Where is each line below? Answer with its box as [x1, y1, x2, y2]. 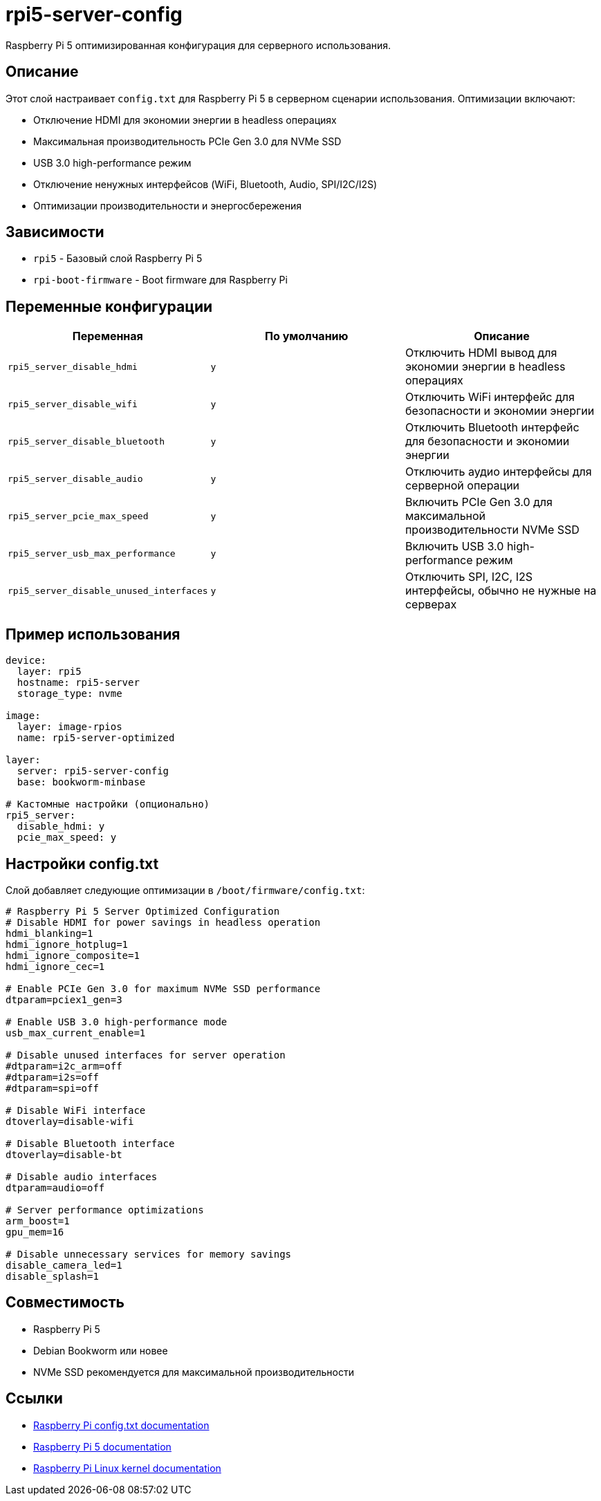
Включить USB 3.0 [405, 539, 504, 554]
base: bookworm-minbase [17, 776, 146, 788]
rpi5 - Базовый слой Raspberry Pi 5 [33, 252, 203, 265]
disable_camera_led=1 [6, 1259, 122, 1271]
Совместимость [6, 1294, 124, 1312]
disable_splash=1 [6, 1270, 99, 1282]
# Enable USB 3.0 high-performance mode [6, 1016, 228, 1027]
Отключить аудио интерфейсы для [405, 465, 592, 479]
